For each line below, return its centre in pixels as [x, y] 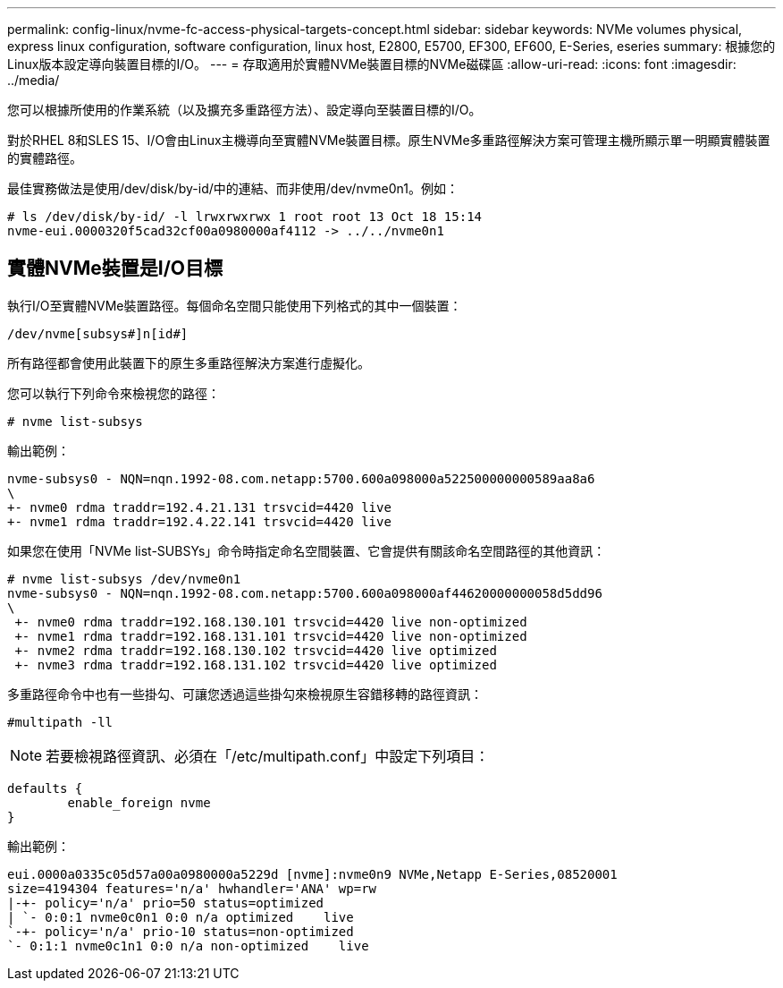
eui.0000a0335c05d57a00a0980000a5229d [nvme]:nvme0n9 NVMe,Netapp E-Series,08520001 [312, 874]
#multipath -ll [60, 722]
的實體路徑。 [45, 158]
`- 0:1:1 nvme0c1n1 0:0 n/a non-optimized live [188, 945]
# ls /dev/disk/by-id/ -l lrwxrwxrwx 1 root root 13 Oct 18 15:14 [245, 217]
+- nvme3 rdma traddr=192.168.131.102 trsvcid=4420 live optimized [256, 664]
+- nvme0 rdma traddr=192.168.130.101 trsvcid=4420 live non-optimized [271, 622]
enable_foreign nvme [139, 802]
